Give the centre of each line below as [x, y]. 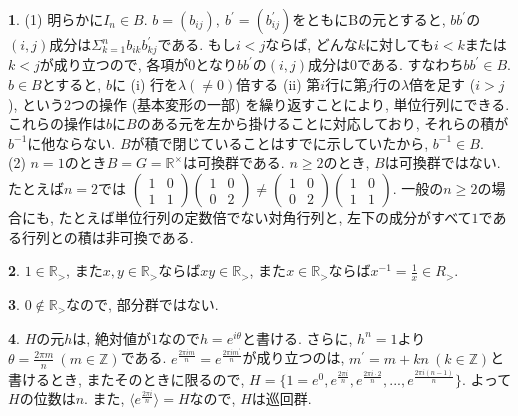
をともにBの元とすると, [369, 19]
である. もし [196, 44]
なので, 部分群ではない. [142, 304]
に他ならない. [71, 142]
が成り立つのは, [293, 357]
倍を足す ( [442, 84]
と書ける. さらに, [297, 337]
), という [36, 103]
